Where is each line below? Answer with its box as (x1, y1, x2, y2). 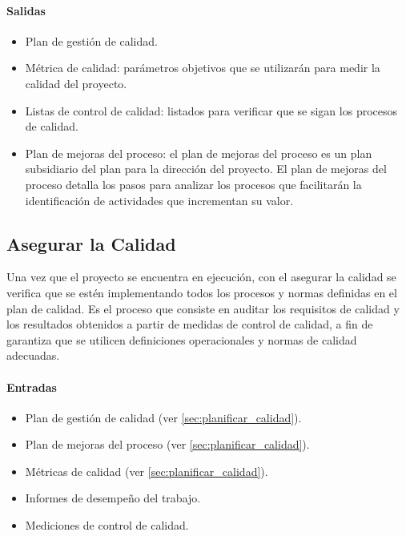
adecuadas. (6, 347, 60, 364)
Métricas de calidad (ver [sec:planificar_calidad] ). (25, 462, 268, 479)
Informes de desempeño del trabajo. (25, 490, 201, 506)
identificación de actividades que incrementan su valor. (25, 191, 294, 208)
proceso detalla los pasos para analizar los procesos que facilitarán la (25, 175, 362, 192)
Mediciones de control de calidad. (25, 517, 189, 534)
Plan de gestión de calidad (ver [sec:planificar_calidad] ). (25, 409, 302, 425)
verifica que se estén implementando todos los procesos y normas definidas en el (6, 284, 397, 300)
